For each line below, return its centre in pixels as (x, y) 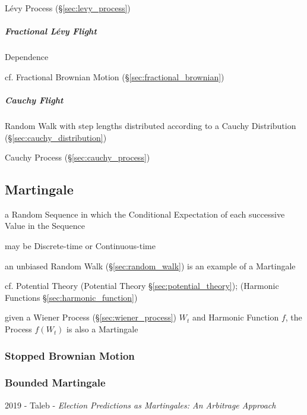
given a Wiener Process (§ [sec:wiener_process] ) (91, 317)
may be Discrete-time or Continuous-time (80, 246)
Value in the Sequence (45, 226)
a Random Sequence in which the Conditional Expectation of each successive (145, 214)
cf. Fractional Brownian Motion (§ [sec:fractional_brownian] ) (115, 76)
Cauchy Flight (34, 100)
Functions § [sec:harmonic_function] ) (71, 297)
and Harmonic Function (235, 317)
